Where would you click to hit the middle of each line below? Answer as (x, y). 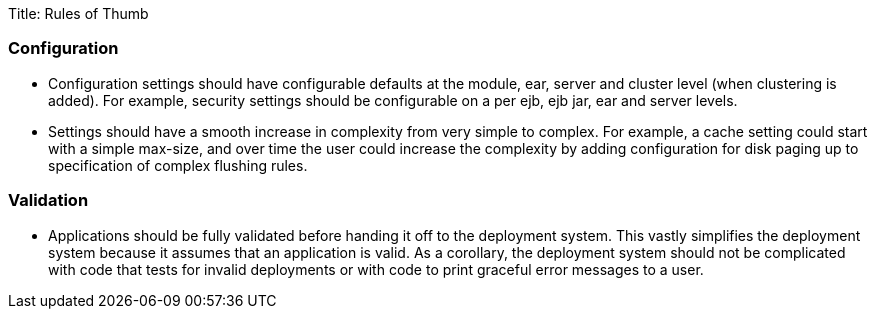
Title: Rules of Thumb (78, 13)
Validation (48, 200)
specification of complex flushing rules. (178, 165)
